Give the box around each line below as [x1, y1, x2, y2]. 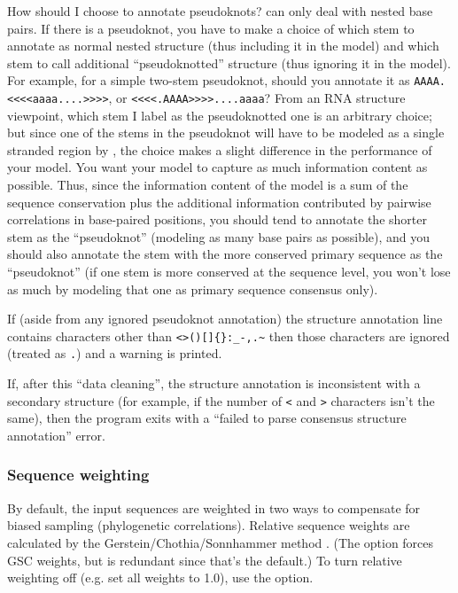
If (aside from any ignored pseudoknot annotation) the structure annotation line [7, 309, 443, 328]
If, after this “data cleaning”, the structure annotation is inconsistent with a [7, 374, 421, 393]
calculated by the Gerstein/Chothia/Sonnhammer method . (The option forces [7, 533, 434, 551]
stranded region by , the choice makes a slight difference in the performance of [7, 140, 432, 159]
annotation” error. [7, 425, 105, 444]
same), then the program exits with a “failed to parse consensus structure [7, 409, 407, 427]
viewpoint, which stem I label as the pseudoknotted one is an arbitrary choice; [7, 105, 432, 124]
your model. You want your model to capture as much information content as [7, 158, 428, 176]
